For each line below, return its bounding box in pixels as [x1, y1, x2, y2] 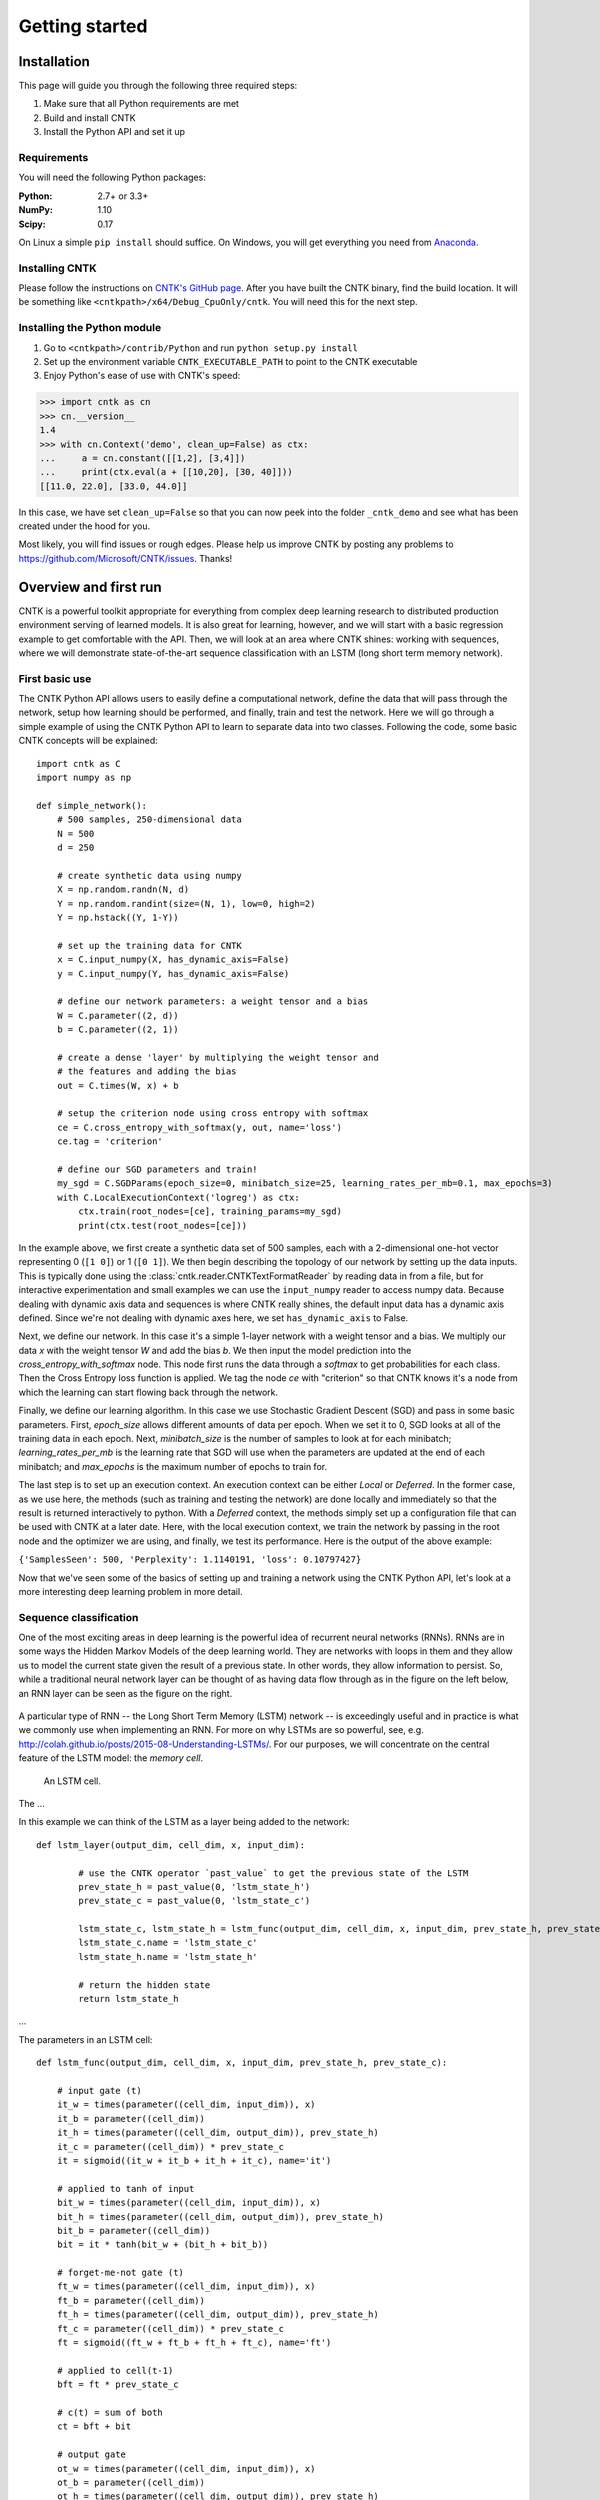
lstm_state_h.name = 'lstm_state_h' [78, 1951, 259, 1962]
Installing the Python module [18, 321, 162, 335]
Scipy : [18, 218, 46, 230]
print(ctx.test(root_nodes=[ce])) [78, 1220, 248, 1231]
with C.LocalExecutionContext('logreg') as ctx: [56, 1191, 300, 1203]
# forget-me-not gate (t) [56, 2267, 185, 2279]
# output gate [56, 2449, 127, 2460]
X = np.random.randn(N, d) [56, 884, 190, 895]
